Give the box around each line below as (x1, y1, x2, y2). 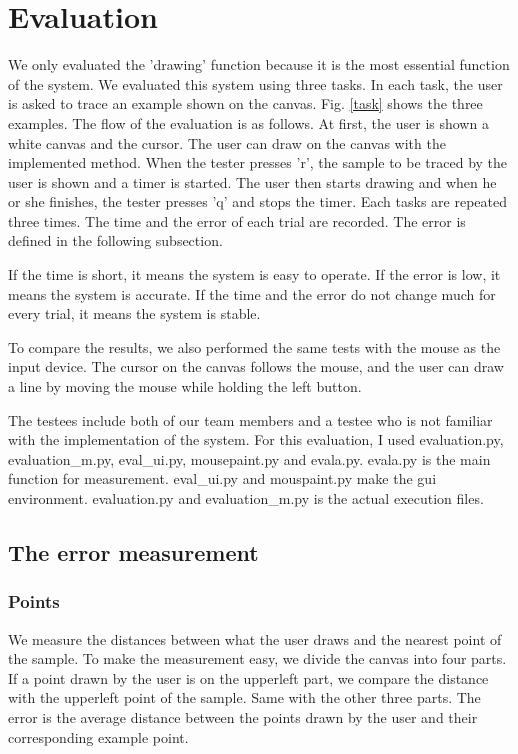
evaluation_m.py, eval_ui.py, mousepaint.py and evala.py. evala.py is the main (8, 448, 491, 469)
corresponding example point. (8, 726, 189, 747)
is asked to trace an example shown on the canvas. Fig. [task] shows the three (8, 93, 483, 114)
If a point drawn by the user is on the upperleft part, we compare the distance (8, 667, 489, 688)
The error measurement (8, 536, 259, 567)
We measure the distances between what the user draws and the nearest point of (8, 628, 502, 649)
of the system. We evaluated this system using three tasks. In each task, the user (8, 73, 503, 94)
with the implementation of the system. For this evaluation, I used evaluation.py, (8, 429, 504, 450)
